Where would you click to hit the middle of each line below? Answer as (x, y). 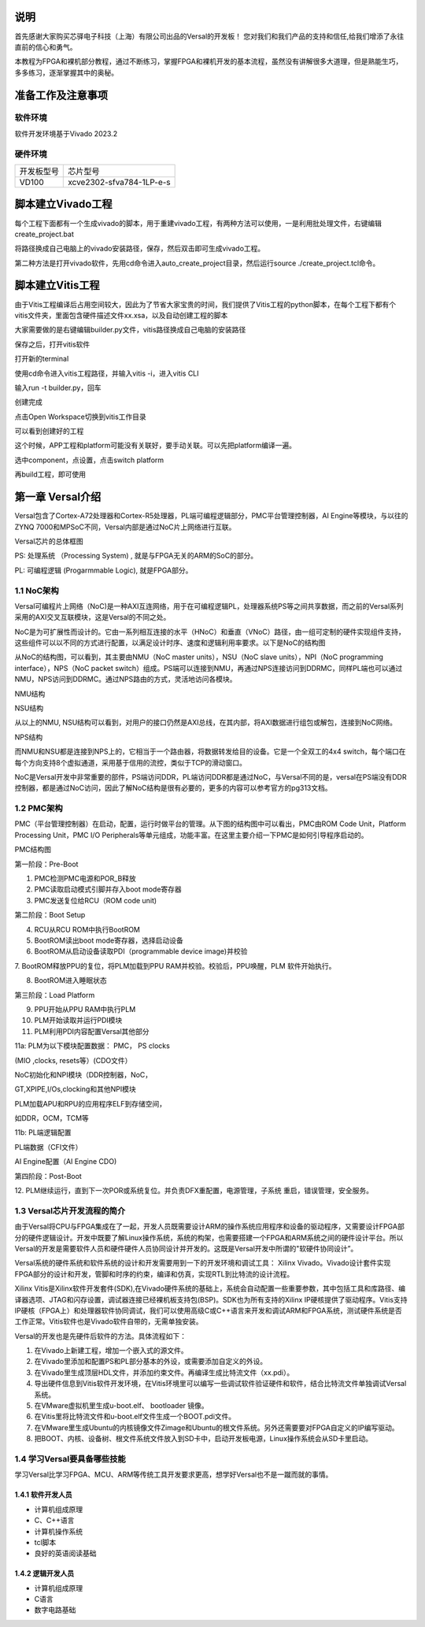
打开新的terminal (42, 359)
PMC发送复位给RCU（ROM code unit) (96, 900)
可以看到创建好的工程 (49, 431)
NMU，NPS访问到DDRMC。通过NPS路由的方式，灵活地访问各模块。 (126, 679)
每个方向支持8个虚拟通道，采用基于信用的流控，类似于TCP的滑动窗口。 (131, 762)
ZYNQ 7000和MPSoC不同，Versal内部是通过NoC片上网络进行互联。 (125, 527)
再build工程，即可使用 (50, 474)
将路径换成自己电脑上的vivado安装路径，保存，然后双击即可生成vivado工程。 (140, 249)
